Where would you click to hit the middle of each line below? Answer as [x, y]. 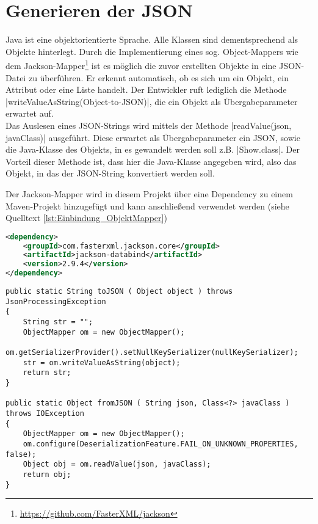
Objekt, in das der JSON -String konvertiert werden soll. [110, 173]
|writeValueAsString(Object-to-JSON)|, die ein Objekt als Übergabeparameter [152, 101]
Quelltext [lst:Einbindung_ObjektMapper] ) [86, 218]
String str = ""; [58, 322]
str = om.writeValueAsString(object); [102, 362]
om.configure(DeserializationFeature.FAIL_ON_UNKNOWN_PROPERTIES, [161, 444]
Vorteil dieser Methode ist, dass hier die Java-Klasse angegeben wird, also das [151, 161]
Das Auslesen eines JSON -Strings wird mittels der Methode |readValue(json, [149, 125]
